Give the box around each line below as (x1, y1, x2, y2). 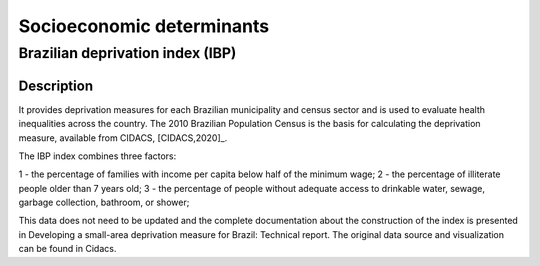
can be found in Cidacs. (18, 243, 117, 255)
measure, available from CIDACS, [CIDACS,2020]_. (18, 131, 228, 144)
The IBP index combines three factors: (18, 150, 177, 162)
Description (18, 77, 94, 94)
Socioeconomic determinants (18, 15, 270, 37)
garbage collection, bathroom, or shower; (18, 196, 190, 209)
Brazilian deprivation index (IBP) (18, 44, 237, 62)
